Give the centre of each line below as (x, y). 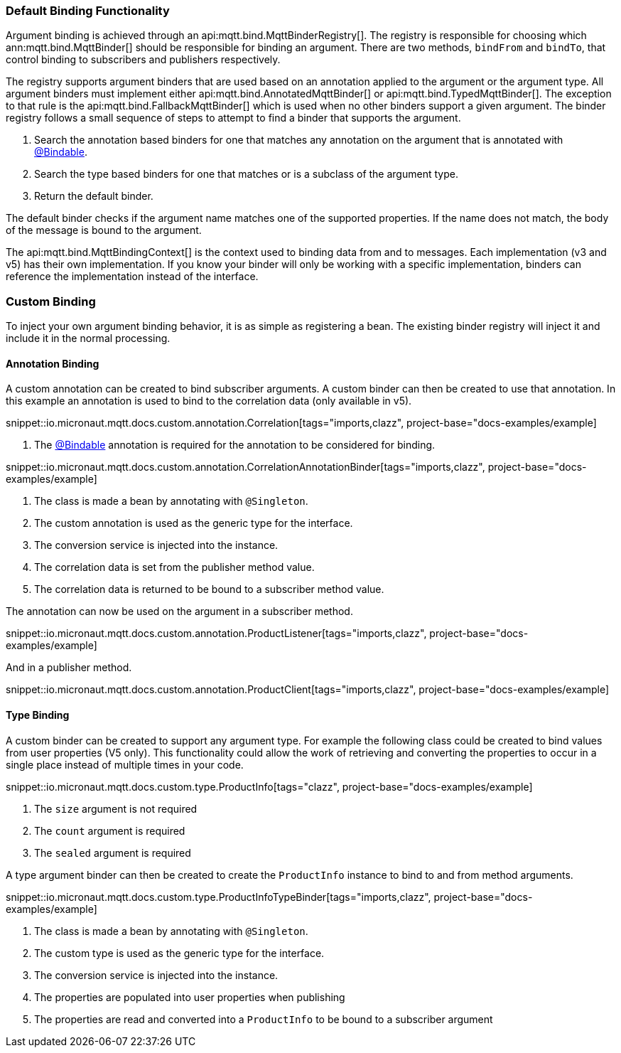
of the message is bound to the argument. (104, 230)
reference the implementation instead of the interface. (132, 277)
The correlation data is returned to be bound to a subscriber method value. (209, 589)
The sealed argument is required (113, 852)
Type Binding (38, 715)
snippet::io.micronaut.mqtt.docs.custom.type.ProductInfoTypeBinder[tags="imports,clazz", (218, 897)
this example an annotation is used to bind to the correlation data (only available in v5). (209, 401)
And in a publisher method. (69, 668)
